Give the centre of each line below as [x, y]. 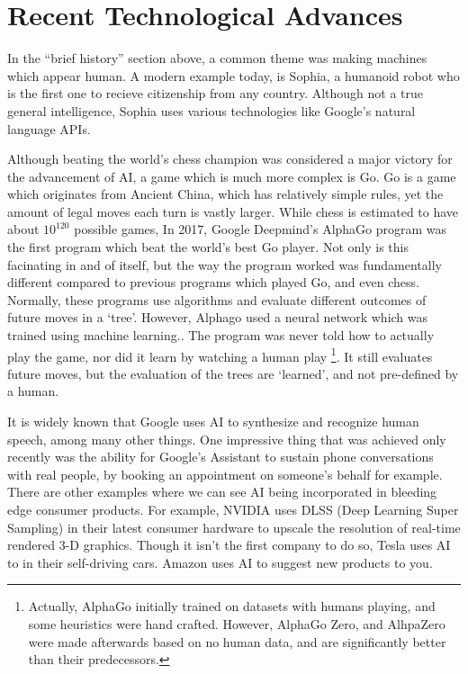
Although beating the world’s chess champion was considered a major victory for [230, 159]
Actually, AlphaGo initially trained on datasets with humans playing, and [232, 606]
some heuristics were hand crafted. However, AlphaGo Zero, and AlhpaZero [237, 624]
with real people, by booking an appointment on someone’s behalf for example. [225, 474]
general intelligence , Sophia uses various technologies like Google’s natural [211, 110]
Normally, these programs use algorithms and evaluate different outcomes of [217, 299]
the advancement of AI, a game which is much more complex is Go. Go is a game [232, 176]
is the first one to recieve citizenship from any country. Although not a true [216, 93]
